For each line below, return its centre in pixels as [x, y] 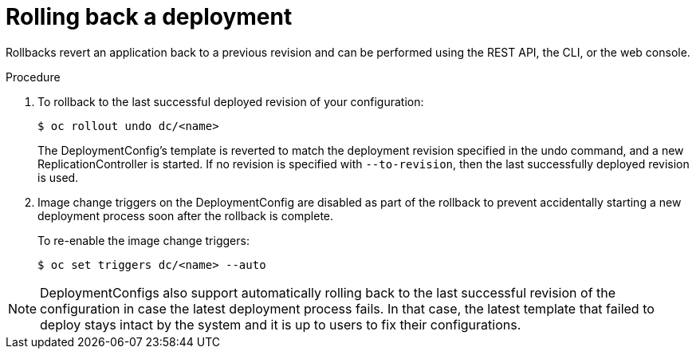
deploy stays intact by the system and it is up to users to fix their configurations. [281, 324]
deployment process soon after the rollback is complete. [186, 215]
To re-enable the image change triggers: [144, 240]
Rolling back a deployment [149, 17]
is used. [58, 177]
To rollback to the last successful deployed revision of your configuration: [231, 101]
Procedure [33, 77]
